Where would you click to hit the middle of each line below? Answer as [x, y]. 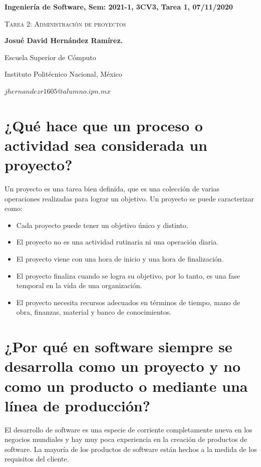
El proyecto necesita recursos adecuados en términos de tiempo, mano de [128, 302]
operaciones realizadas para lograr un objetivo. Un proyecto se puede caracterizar [129, 198]
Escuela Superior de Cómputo [50, 57]
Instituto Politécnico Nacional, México [63, 74]
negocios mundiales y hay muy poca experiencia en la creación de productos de [126, 439]
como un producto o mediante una [126, 386]
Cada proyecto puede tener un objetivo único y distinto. [102, 225]
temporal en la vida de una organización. [79, 285]
